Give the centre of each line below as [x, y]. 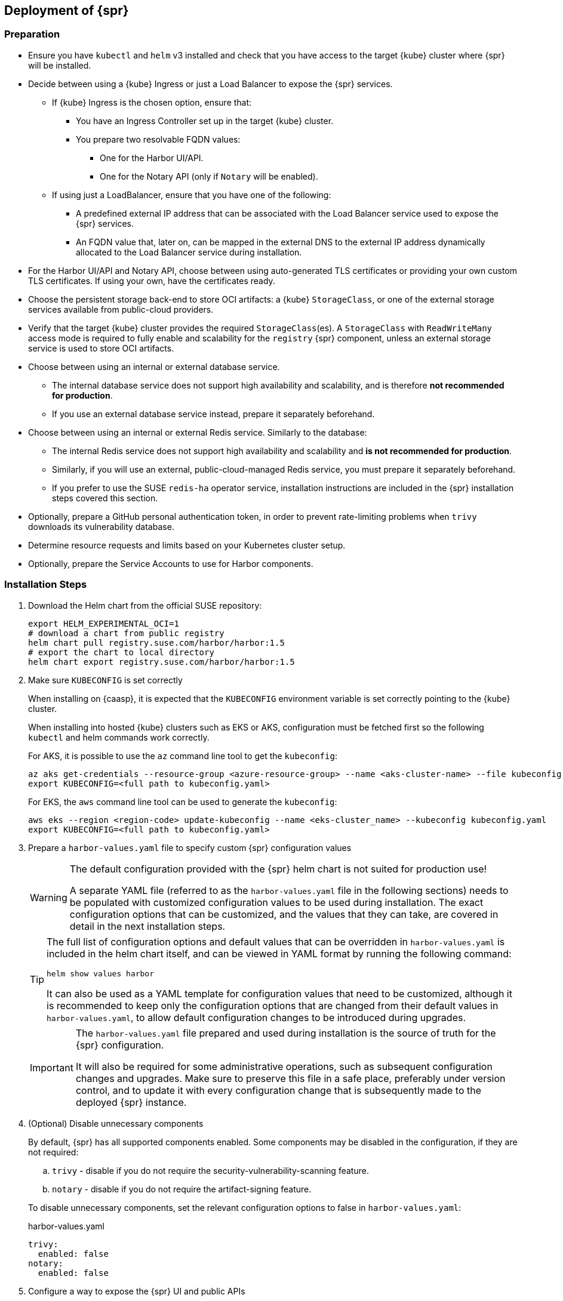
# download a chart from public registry [126, 633]
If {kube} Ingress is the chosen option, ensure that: [152, 102]
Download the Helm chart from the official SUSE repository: [145, 605]
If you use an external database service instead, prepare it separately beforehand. [213, 414]
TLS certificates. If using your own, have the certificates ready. [152, 280]
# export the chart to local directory [121, 652]
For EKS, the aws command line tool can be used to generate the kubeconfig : [183, 801]
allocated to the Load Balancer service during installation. [189, 252]
